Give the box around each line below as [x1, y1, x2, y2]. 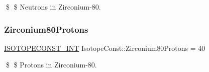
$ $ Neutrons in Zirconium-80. [6, 2, 101, 12]
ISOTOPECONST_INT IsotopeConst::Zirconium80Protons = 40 [4, 42, 205, 53]
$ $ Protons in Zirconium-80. [6, 59, 97, 70]
